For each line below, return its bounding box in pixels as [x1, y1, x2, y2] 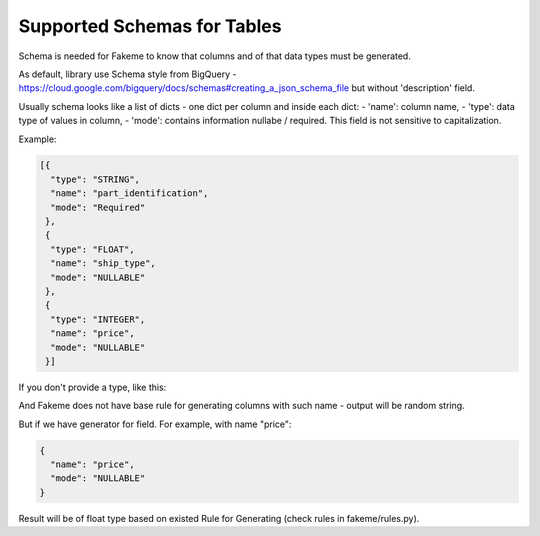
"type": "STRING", [50, 173, 140, 185]
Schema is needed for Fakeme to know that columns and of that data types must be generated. [18, 50, 412, 62]
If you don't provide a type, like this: [18, 381, 167, 393]
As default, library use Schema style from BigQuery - [18, 68, 237, 80]
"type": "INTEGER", [50, 313, 146, 325]
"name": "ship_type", [50, 258, 157, 269]
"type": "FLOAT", [50, 243, 135, 255]
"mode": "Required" [50, 201, 146, 213]
